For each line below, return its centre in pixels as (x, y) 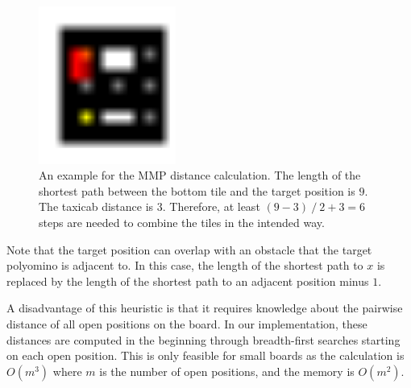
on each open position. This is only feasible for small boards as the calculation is (205, 355)
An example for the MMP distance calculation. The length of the (200, 175)
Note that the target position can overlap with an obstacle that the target (189, 249)
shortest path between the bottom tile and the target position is (197, 190)
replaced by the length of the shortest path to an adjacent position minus (188, 281)
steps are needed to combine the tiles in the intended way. (182, 223)
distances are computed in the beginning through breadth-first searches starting (203, 339)
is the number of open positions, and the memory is (227, 371)
